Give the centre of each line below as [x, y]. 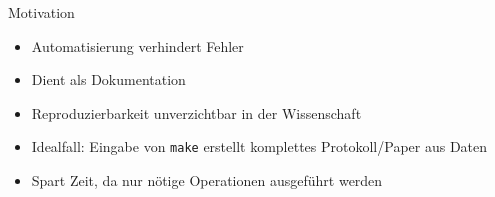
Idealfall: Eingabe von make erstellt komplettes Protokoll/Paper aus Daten [259, 146]
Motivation [41, 12]
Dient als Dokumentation [108, 79]
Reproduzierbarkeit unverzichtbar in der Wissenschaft [196, 112]
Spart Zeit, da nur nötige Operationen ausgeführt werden [207, 180]
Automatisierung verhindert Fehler [137, 45]
